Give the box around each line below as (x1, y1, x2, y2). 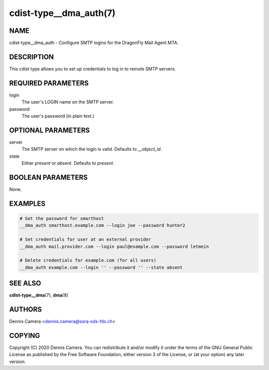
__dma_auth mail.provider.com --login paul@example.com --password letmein (19, 244, 209, 249)
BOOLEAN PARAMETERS (9, 173, 88, 182)
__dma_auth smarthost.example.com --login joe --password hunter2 (19, 223, 185, 228)
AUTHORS (9, 305, 42, 314)
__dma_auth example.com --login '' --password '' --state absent (19, 265, 183, 270)
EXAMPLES (9, 199, 46, 208)
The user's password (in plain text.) (21, 113, 95, 119)
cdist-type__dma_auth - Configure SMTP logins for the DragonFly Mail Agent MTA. (9, 40, 179, 46)
